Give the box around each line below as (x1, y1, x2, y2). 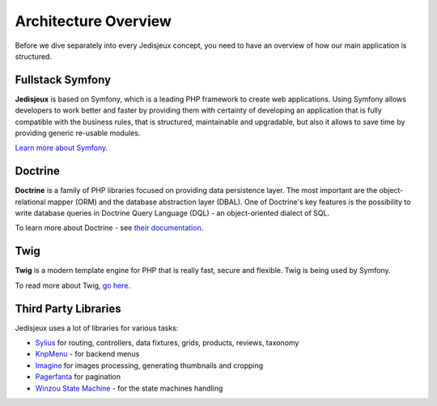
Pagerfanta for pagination (35, 372, 121, 382)
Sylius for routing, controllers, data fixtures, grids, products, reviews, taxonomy (35, 338, 299, 348)
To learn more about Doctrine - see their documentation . (15, 223, 204, 233)
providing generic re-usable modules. (15, 128, 141, 138)
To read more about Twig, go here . (15, 280, 131, 290)
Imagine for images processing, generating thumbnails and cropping (35, 361, 264, 370)
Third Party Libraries (15, 301, 121, 315)
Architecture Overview (15, 12, 172, 30)
